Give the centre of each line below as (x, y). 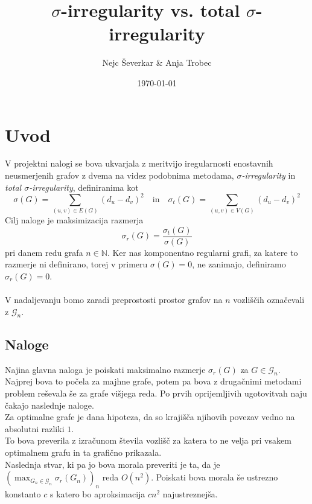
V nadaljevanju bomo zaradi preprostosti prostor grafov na (114, 300)
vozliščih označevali (269, 300)
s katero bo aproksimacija (97, 494)
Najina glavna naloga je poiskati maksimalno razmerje (105, 369)
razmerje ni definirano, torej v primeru (76, 264)
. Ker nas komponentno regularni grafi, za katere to (202, 252)
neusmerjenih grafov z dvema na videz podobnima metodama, (119, 175)
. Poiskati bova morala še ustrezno (215, 477)
